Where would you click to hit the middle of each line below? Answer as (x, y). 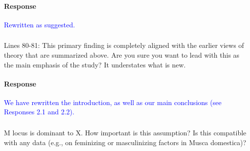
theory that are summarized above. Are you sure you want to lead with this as (122, 54)
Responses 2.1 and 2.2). (39, 112)
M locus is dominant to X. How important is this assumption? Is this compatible (125, 132)
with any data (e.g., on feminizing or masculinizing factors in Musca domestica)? (125, 142)
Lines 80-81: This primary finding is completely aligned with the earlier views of (124, 45)
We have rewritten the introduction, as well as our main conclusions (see (113, 102)
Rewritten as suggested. (40, 24)
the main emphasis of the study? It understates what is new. (95, 64)
